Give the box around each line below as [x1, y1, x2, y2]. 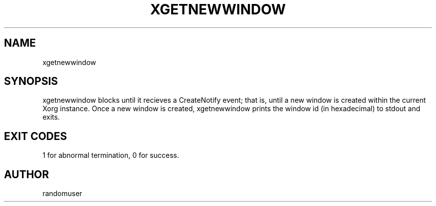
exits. [42, 113, 60, 122]
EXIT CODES [4, 130, 67, 142]
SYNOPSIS [4, 75, 58, 88]
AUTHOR [4, 168, 49, 181]
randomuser [42, 189, 83, 198]
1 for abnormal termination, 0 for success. [42, 151, 179, 160]
